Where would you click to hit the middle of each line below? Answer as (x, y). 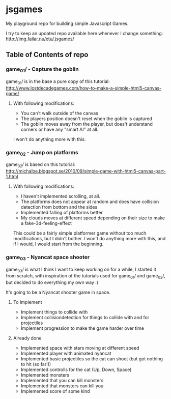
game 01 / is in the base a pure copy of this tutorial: (58, 82)
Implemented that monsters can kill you (62, 386)
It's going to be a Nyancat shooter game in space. (58, 292)
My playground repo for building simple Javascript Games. (67, 23)
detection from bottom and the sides (59, 207)
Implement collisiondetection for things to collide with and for (85, 318)
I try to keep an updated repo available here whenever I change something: (84, 33)
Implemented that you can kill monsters (62, 381)
